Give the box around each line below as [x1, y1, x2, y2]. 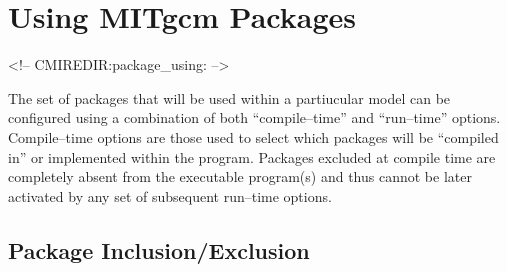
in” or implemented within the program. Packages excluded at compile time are [8, 146, 496, 167]
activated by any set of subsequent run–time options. [8, 185, 332, 206]
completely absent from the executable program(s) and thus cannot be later [8, 166, 472, 187]
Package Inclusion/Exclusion [8, 234, 310, 265]
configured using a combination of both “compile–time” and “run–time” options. [8, 107, 501, 128]
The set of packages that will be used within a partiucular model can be [8, 87, 451, 108]
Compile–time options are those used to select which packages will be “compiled [8, 126, 499, 147]
